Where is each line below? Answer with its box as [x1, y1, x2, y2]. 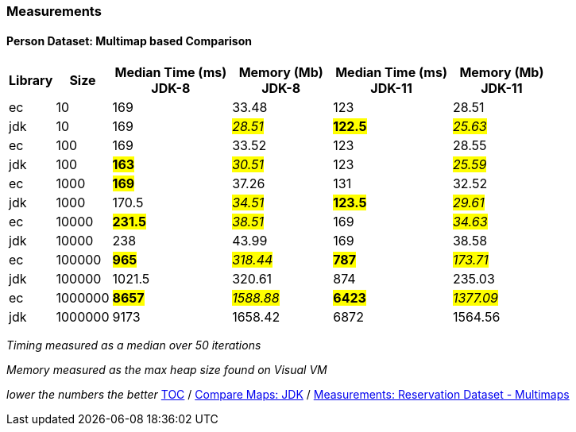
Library [9, 72, 53, 89]
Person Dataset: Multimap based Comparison [6, 33, 252, 48]
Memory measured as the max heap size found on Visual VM [6, 363, 327, 377]
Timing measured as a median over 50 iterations [6, 338, 261, 353]
